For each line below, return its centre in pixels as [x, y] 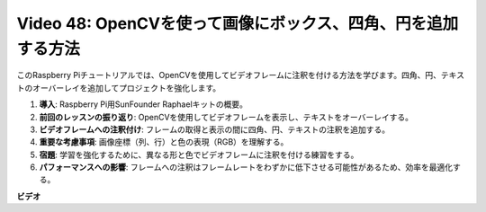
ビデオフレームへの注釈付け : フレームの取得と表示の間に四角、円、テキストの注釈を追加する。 [215, 129]
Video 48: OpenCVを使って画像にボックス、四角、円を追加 [238, 23]
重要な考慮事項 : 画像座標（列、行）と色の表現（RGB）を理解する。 [164, 142]
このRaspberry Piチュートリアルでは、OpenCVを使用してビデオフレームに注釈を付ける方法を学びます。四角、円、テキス [241, 75]
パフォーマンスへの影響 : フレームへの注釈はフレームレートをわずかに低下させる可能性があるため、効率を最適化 [246, 167]
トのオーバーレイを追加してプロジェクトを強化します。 [119, 88]
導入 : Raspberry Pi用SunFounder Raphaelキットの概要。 [143, 104]
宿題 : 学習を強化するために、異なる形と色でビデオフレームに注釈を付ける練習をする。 [199, 155]
